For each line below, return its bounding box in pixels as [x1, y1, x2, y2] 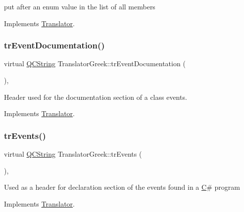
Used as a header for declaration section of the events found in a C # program [4, 182, 240, 192]
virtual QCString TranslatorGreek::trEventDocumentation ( [4, 58, 186, 69]
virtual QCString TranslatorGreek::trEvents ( [4, 149, 142, 159]
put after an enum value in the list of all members [4, 1, 155, 11]
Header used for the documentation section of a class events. [4, 91, 187, 102]
